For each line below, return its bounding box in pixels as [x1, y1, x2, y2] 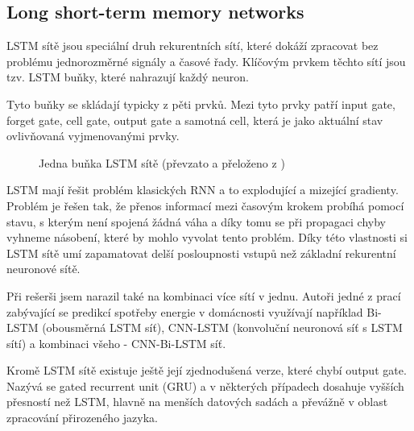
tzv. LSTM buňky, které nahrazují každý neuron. [6, 68, 249, 85]
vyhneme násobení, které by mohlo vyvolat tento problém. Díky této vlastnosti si [6, 229, 408, 246]
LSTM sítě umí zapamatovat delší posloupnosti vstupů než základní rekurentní [6, 244, 396, 261]
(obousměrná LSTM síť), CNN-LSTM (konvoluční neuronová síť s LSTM [42, 319, 403, 336]
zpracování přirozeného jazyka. [6, 409, 158, 426]
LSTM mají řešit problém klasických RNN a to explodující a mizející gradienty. [6, 181, 399, 198]
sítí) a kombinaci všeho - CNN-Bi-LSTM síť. [6, 334, 226, 351]
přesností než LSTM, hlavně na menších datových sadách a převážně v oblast [6, 393, 388, 410]
